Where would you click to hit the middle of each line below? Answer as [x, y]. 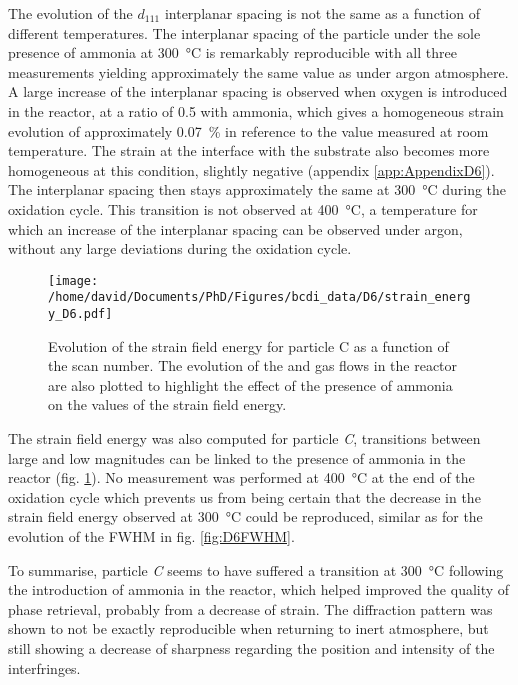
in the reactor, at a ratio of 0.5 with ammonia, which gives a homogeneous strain [256, 110]
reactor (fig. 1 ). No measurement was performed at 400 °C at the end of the [241, 477]
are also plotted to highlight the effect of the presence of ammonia [250, 384]
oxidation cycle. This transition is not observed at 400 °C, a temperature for [243, 208]
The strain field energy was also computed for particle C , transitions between [244, 438]
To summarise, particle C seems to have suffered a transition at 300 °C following [256, 569]
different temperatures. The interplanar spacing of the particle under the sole [244, 32]
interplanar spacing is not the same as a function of [322, 13]
